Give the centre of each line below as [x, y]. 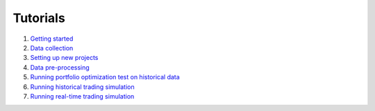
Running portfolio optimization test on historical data [105, 77]
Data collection [52, 48]
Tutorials [39, 18]
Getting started [52, 39]
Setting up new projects [64, 58]
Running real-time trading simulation [82, 96]
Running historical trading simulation [82, 87]
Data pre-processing [60, 67]
